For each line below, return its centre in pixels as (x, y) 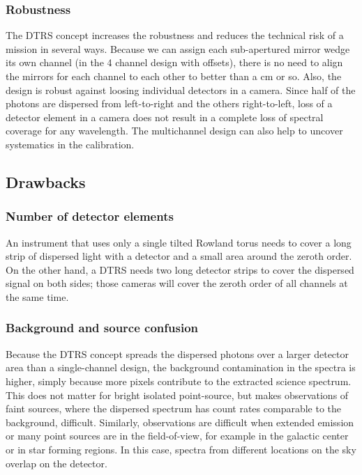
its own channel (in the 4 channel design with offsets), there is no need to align (174, 62)
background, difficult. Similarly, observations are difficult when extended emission (180, 422)
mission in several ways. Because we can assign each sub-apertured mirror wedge (178, 48)
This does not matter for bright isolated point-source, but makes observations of (177, 395)
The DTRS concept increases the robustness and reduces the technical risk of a (175, 35)
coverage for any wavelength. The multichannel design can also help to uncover (174, 131)
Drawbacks (46, 181)
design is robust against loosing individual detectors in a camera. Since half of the (181, 89)
